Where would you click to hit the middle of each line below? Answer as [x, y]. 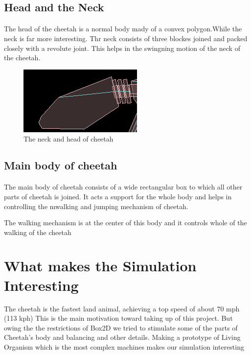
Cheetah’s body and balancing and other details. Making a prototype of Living [122, 337]
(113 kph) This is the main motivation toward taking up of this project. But [118, 318]
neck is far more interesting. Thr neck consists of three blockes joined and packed [126, 38]
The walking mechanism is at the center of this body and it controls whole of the [125, 223]
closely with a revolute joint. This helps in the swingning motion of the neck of [122, 48]
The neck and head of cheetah [68, 139]
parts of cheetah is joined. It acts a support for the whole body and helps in [118, 196]
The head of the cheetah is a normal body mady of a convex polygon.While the [123, 29]
